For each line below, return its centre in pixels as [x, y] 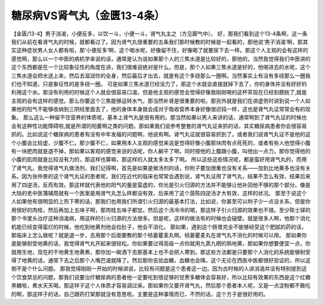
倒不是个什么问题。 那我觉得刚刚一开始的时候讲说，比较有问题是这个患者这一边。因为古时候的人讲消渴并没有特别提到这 [159, 269]
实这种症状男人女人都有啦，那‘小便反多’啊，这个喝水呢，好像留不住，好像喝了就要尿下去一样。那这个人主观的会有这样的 [160, 50]
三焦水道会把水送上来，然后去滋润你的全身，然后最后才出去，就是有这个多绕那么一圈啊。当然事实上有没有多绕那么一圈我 [161, 76]
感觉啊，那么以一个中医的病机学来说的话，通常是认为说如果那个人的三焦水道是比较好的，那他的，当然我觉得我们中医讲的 [161, 59]
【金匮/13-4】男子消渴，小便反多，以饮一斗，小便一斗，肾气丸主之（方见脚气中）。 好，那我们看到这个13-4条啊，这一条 [159, 34]
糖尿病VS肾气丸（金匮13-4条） [88, 16]
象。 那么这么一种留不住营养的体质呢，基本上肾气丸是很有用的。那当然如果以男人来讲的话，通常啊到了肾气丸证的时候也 [159, 118]
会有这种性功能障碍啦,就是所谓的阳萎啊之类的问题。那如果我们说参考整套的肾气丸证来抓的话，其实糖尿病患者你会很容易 [159, 125]
